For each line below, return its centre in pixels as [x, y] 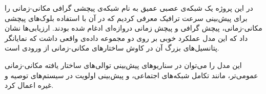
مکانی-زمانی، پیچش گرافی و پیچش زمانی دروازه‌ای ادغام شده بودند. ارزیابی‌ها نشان [134, 28]
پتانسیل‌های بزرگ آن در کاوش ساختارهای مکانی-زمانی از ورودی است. [112, 48]
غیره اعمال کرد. [29, 85]
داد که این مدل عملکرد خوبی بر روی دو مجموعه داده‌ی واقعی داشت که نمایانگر [126, 38]
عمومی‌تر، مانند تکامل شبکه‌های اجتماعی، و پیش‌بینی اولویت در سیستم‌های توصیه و [131, 75]
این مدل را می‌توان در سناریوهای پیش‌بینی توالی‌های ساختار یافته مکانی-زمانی [123, 65]
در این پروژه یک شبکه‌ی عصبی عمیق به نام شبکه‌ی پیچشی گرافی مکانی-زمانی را [129, 8]
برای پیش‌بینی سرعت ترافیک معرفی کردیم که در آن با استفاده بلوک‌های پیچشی [126, 18]
